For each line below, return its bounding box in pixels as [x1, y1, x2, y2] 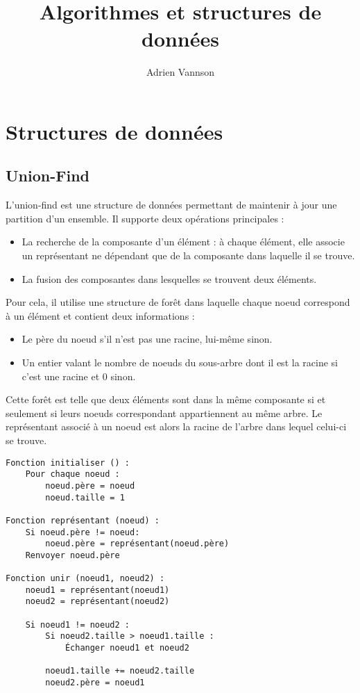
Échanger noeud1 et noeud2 [65, 643, 189, 653]
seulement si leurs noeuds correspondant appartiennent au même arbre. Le [6, 405, 323, 420]
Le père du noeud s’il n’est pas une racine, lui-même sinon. [22, 332, 273, 346]
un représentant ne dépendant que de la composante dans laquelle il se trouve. [22, 248, 355, 263]
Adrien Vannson [146, 65, 215, 79]
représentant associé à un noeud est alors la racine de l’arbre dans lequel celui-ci [6, 419, 347, 434]
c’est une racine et [22, 368, 100, 383]
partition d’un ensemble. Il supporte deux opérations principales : [6, 211, 284, 225]
